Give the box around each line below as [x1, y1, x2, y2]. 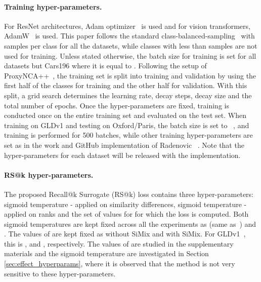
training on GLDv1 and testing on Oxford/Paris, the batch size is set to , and [4, 119, 249, 130]
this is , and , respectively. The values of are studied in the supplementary [4, 238, 234, 249]
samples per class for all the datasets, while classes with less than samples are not [4, 40, 257, 51]
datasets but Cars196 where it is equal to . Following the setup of [4, 60, 207, 71]
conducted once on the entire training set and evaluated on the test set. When [4, 110, 247, 120]
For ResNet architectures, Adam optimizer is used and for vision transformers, [4, 20, 250, 31]
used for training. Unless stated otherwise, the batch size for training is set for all [4, 50, 256, 61]
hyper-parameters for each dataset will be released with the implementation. [4, 149, 241, 160]
